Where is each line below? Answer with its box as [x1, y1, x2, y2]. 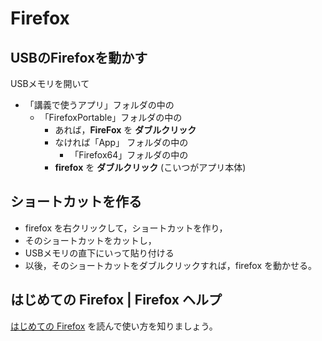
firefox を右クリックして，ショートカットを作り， [24, 222, 228, 234]
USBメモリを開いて [10, 78, 90, 89]
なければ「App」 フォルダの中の [54, 137, 189, 148]
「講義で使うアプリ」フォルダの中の [24, 99, 175, 111]
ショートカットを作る [10, 193, 142, 211]
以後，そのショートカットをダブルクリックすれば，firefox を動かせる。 [24, 259, 317, 271]
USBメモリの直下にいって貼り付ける [24, 247, 175, 259]
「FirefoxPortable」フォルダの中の [39, 112, 183, 123]
